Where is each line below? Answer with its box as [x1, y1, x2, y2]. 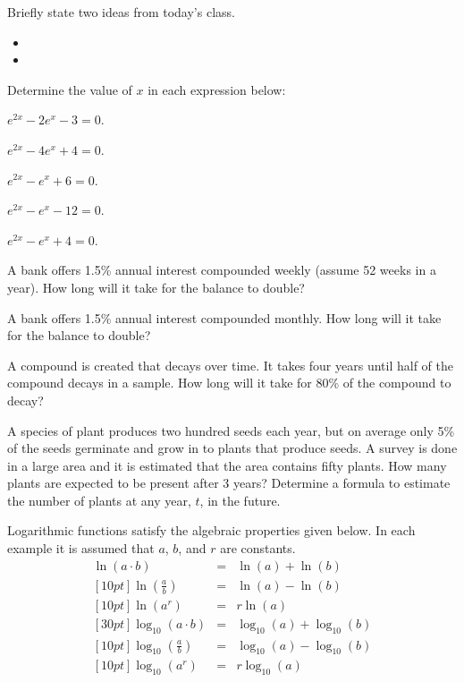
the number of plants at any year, [7, 490, 191, 509]
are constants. [220, 539, 296, 558]
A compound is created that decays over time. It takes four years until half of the [7, 355, 453, 374]
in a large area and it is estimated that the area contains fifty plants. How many [7, 456, 447, 474]
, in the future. [199, 490, 281, 509]
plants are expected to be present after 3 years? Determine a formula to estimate [7, 473, 451, 492]
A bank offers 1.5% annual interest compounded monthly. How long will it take [7, 308, 442, 327]
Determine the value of [7, 80, 132, 98]
